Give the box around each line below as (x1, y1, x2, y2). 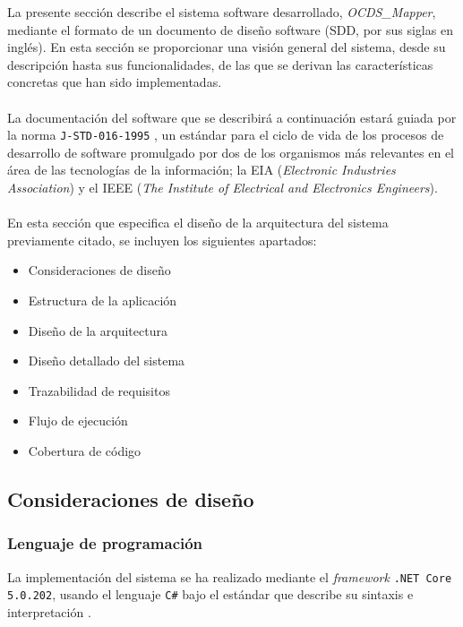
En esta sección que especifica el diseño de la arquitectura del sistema (7, 213, 389, 232)
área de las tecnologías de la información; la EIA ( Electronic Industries (7, 160, 396, 179)
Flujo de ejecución (28, 411, 128, 430)
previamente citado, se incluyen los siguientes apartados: (7, 230, 317, 249)
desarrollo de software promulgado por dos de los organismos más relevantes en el (7, 142, 454, 161)
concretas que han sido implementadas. (7, 73, 222, 91)
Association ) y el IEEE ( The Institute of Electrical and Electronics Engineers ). (7, 178, 438, 196)
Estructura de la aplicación (28, 290, 177, 309)
